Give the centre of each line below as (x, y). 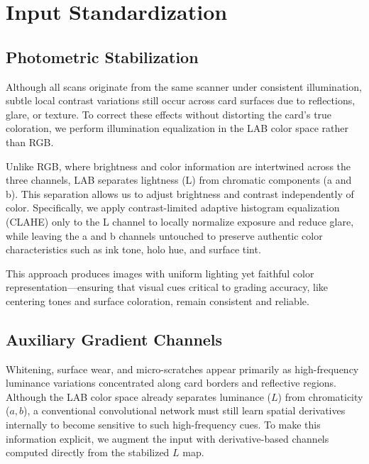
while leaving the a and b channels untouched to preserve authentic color (164, 235)
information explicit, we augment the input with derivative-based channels (167, 438)
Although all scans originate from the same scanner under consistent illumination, (184, 86)
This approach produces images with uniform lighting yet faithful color (160, 273)
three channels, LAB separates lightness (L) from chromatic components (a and (179, 180)
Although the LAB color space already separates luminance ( (139, 396)
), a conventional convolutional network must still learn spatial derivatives (184, 410)
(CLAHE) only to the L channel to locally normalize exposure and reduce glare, (180, 221)
